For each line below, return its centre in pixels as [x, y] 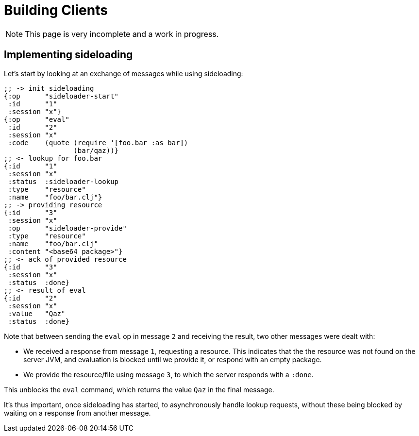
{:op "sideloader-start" [61, 96]
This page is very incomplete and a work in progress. [122, 34]
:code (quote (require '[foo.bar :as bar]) [98, 143]
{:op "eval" [37, 119]
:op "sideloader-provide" [67, 228]
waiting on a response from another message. [77, 413]
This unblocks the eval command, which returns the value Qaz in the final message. [139, 389]
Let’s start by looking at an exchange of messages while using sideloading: [124, 73]
